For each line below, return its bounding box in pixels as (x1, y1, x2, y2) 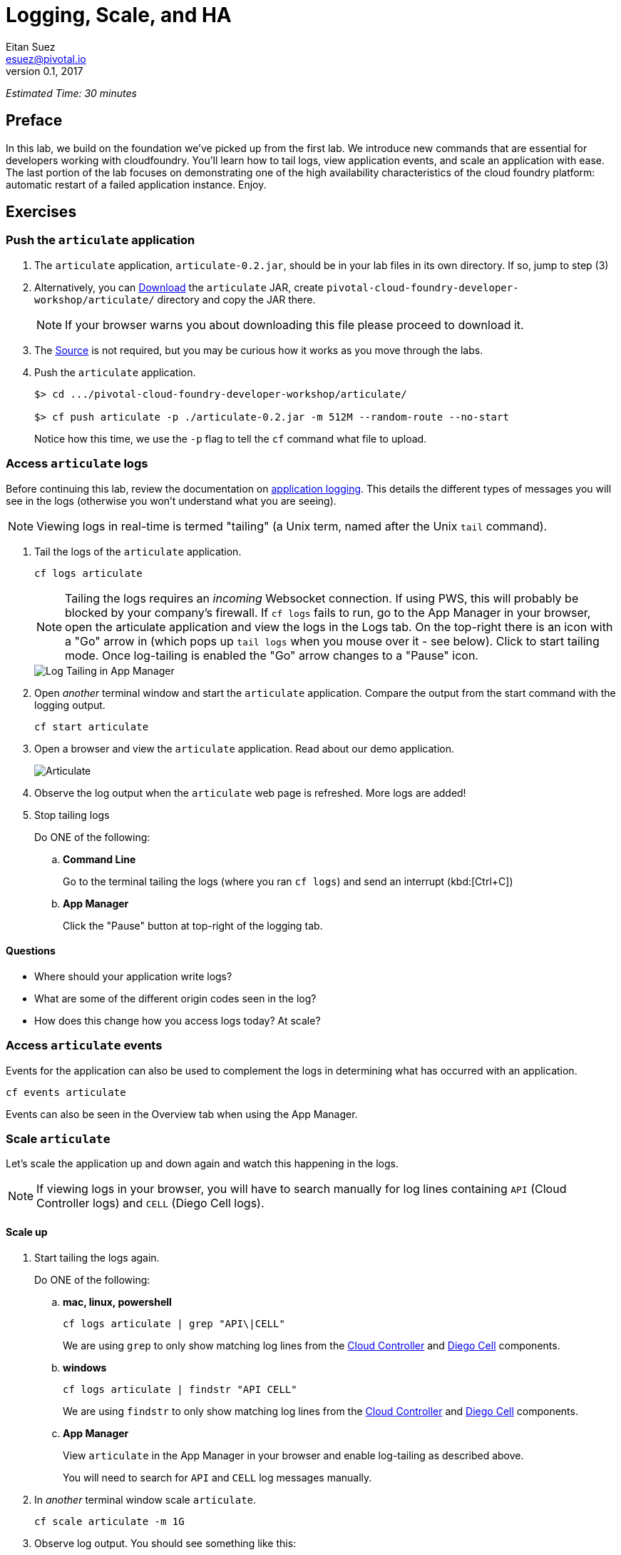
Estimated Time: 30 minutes (6, 86, 137, 99)
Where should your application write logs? (34, 970, 232, 982)
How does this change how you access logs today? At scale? (34, 1014, 321, 1027)
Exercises (6, 203, 77, 221)
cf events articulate (6, 1086, 126, 1098)
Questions (6, 945, 56, 957)
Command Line (63, 852, 136, 865)
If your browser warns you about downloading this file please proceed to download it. (65, 317, 524, 332)
